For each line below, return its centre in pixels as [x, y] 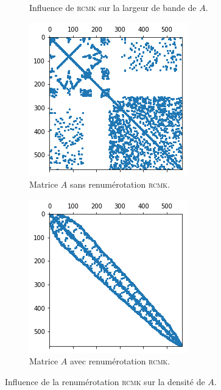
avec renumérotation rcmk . [120, 361]
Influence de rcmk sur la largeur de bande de [113, 7]
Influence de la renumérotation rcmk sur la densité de [105, 381]
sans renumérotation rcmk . [120, 184]
